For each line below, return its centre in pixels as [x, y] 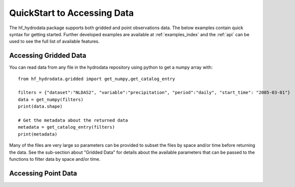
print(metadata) [38, 134]
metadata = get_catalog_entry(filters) [67, 127]
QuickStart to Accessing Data [72, 13]
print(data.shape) [40, 107]
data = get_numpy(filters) [51, 99]
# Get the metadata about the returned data [73, 120]
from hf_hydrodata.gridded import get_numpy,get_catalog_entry [97, 79]
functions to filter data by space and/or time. [55, 159]
